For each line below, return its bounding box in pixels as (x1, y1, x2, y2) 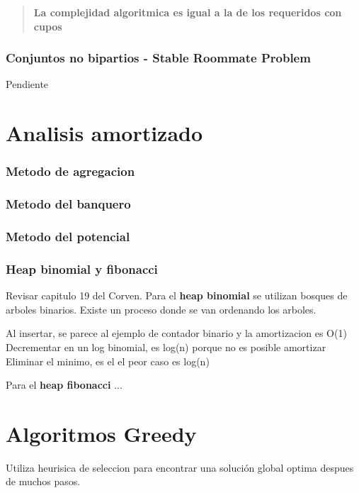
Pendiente (6, 77, 49, 92)
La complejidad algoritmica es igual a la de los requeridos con (33, 5, 342, 19)
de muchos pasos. (6, 474, 81, 489)
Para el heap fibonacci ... (6, 377, 122, 392)
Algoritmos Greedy (6, 419, 197, 448)
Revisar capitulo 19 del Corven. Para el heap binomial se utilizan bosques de (6, 288, 348, 303)
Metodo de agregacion (6, 162, 135, 180)
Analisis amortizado (6, 118, 203, 148)
